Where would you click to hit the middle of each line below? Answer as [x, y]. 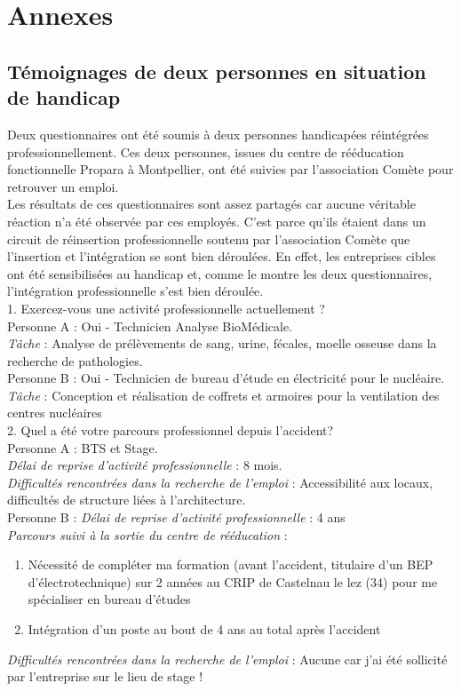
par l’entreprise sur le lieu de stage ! [105, 676]
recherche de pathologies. [75, 360]
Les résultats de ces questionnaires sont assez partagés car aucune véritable [211, 204]
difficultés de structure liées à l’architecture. [127, 500]
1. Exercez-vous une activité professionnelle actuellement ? [166, 308]
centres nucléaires [55, 413]
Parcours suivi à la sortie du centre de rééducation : [147, 534]
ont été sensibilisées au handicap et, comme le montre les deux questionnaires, [220, 273]
